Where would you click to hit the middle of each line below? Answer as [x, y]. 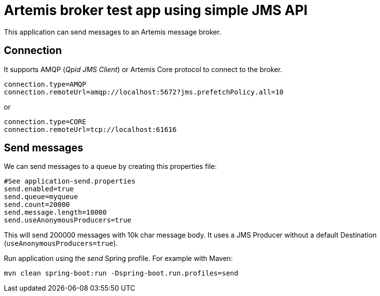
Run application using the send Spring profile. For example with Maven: [119, 259]
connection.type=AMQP [45, 84]
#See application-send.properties [70, 181]
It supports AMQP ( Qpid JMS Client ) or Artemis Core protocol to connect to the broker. [143, 69]
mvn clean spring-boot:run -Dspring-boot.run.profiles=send [121, 273]
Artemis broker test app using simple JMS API [156, 10]
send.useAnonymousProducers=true [68, 220]
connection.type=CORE [45, 121]
